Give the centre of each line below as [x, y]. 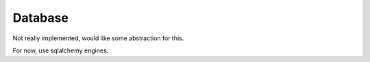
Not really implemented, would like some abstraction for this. [98, 38]
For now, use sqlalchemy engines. [61, 50]
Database [40, 18]
